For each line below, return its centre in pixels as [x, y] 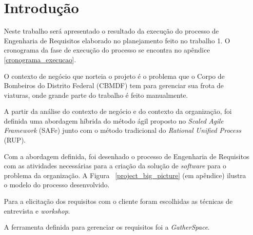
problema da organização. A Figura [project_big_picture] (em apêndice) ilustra [125, 175]
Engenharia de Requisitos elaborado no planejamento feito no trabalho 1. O [117, 40]
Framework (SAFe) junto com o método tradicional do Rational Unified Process [123, 130]
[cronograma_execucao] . [40, 59]
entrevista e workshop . [37, 210]
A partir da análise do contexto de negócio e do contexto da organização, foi [118, 111]
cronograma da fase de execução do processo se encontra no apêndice [107, 50]
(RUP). [15, 140]
